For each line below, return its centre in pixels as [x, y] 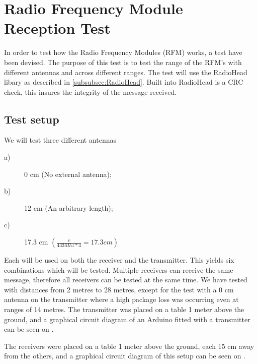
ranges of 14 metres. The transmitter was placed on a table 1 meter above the [124, 309]
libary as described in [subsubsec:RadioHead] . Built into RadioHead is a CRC [124, 82]
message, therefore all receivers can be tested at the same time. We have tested [126, 280]
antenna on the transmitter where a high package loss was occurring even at [121, 299]
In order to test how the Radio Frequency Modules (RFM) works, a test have [123, 52]
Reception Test [57, 28]
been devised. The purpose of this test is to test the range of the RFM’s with [123, 62]
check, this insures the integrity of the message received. [91, 92]
